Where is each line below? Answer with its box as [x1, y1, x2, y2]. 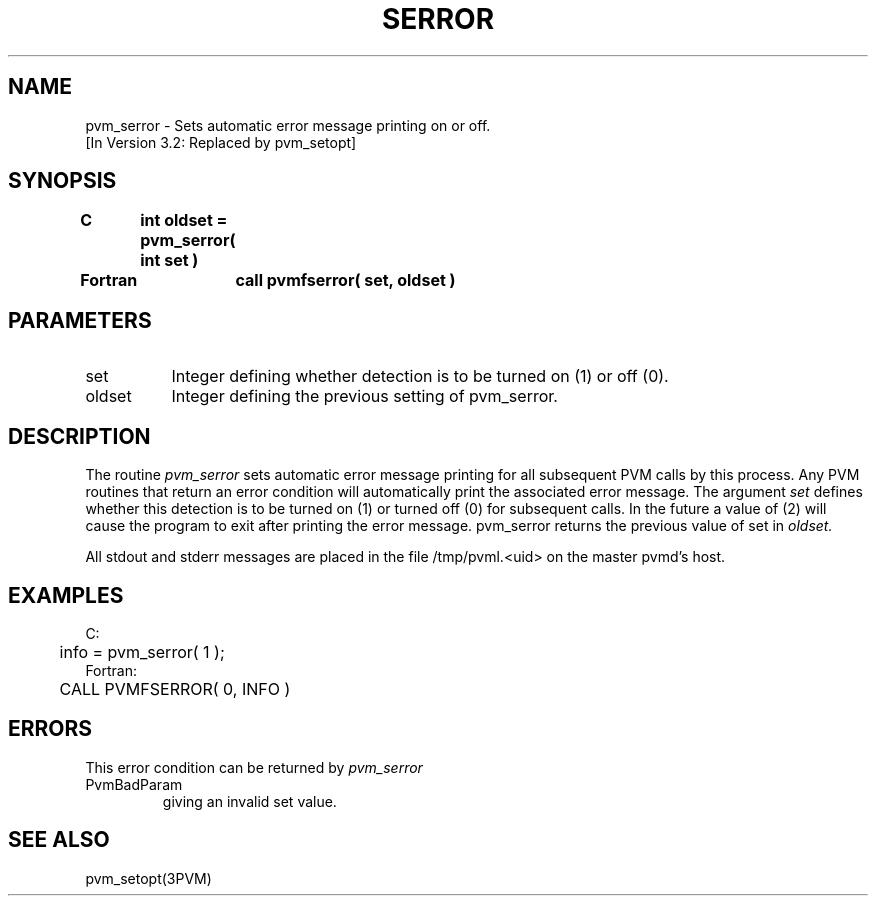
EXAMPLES [8, 582, 124, 608]
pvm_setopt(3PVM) [85, 869, 212, 887]
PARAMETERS [8, 307, 152, 333]
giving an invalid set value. [162, 792, 337, 810]
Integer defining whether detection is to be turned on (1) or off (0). [171, 366, 669, 387]
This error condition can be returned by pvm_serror [85, 758, 423, 776]
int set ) [140, 250, 199, 271]
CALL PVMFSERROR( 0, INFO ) [59, 678, 291, 699]
